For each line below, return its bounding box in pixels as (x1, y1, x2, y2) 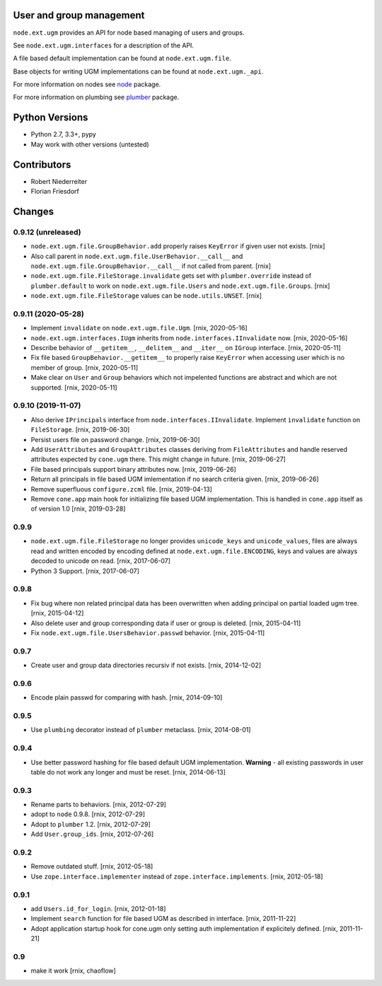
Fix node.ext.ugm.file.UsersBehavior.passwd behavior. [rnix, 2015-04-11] (30, 628, 265, 637)
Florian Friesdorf (30, 187, 79, 196)
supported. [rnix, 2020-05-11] (30, 383, 117, 392)
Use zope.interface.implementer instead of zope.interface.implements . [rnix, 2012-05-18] (30, 872, 323, 881)
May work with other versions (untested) (30, 140, 149, 149)
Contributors (13, 158, 71, 170)
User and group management (13, 9, 145, 21)
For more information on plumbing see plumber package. (13, 93, 180, 102)
